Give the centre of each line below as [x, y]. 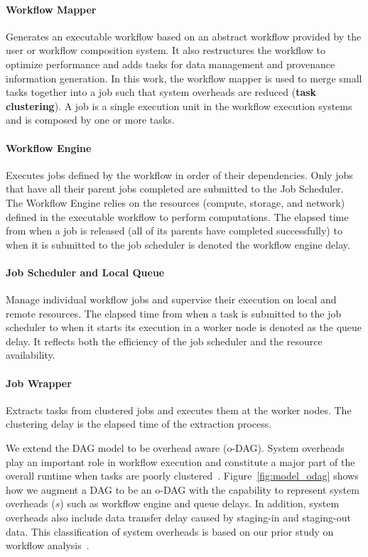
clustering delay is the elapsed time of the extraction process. [139, 424]
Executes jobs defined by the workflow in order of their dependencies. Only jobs [179, 174]
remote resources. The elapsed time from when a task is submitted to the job [174, 313]
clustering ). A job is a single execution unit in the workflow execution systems [179, 106]
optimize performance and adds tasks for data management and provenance [171, 64]
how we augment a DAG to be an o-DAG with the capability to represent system [183, 489]
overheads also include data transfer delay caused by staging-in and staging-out [178, 518]
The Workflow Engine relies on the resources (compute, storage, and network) [175, 202]
